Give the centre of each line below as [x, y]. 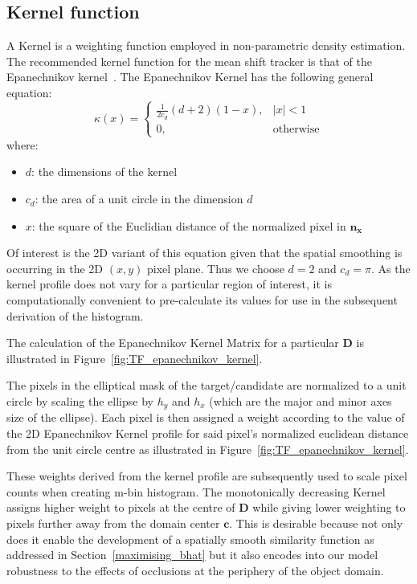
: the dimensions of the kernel [104, 172]
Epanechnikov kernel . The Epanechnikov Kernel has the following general [190, 77]
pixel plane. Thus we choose [215, 268]
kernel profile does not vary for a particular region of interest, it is [170, 284]
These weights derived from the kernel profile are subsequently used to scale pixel [207, 476]
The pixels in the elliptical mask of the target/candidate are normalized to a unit [206, 385]
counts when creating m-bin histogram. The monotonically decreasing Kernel [196, 491]
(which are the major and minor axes [300, 401]
